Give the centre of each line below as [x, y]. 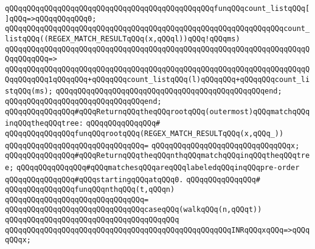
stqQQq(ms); [29, 91]
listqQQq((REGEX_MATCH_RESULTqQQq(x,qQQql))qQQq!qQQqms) [123, 39]
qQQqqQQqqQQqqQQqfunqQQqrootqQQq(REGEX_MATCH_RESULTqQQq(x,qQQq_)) [144, 133]
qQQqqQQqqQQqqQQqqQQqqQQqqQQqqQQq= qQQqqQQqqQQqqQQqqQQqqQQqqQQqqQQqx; [152, 145]
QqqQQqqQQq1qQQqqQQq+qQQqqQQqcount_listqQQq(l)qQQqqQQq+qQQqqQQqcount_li [157, 79]
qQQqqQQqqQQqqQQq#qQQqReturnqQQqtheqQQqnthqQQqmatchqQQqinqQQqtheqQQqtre [157, 156]
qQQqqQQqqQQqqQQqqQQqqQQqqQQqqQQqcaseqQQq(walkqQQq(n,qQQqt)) [133, 210]
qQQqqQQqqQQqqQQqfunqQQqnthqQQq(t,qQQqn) [90, 190]
